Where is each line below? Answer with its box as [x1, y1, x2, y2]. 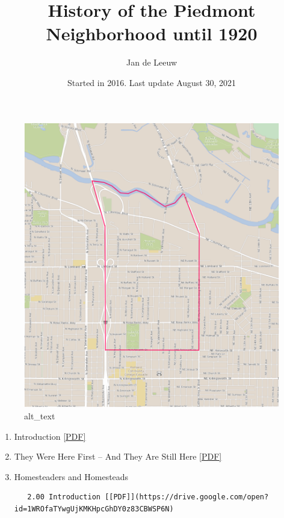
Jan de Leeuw [126, 56, 177, 69]
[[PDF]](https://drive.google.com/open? [105, 493, 269, 502]
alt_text [24, 410, 55, 422]
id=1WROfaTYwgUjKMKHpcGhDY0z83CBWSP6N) [14, 505, 174, 514]
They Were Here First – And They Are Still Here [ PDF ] [14, 450, 222, 463]
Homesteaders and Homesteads [14, 470, 129, 483]
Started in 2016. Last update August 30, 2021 [67, 76, 236, 88]
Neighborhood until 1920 [46, 21, 258, 46]
